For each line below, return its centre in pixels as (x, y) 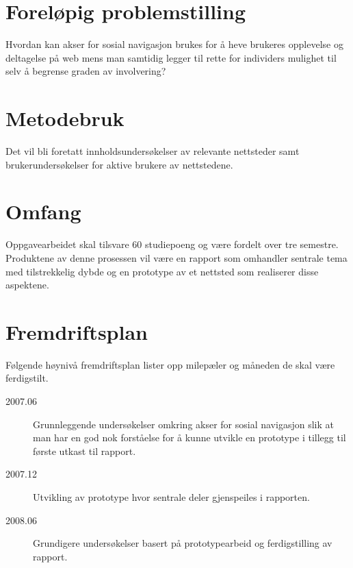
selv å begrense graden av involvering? (86, 71)
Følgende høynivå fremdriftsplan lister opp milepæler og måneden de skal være (170, 364)
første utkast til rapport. (84, 450)
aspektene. (27, 285)
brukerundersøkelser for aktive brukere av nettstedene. (119, 164)
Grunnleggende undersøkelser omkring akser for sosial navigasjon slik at (183, 424)
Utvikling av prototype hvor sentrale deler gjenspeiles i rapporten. (171, 497)
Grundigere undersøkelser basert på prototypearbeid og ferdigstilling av (183, 543)
